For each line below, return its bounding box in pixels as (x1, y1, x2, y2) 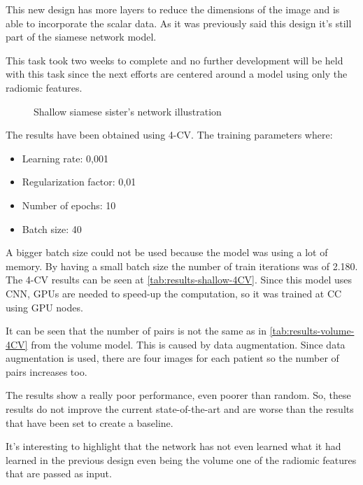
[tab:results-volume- (269, 323, 355, 338)
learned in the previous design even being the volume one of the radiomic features (6, 452, 357, 467)
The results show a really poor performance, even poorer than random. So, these (6, 388, 351, 402)
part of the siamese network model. (6, 29, 157, 44)
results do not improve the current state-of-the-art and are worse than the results (6, 402, 354, 416)
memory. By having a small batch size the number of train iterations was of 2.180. (6, 258, 358, 273)
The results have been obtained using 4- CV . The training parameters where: (6, 127, 333, 142)
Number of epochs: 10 (22, 197, 116, 212)
